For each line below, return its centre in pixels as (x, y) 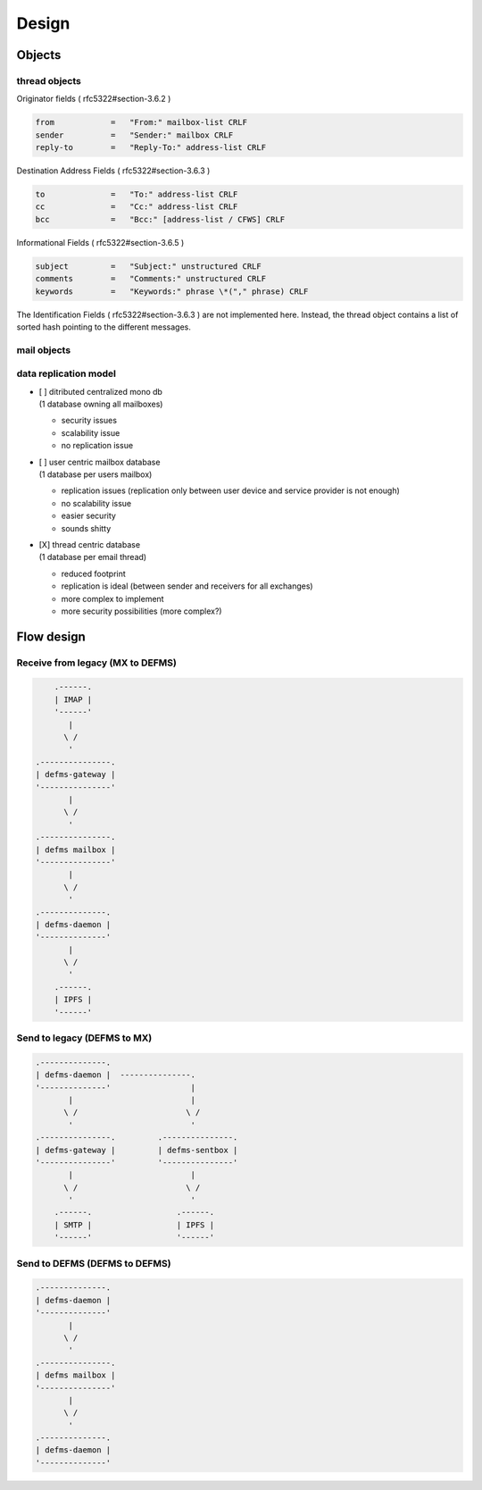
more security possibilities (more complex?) (141, 611)
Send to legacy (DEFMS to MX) (84, 1038)
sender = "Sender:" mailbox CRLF (134, 135)
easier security (88, 516)
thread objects (49, 80)
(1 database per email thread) (93, 557)
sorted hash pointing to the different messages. (104, 327)
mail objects (44, 350)
